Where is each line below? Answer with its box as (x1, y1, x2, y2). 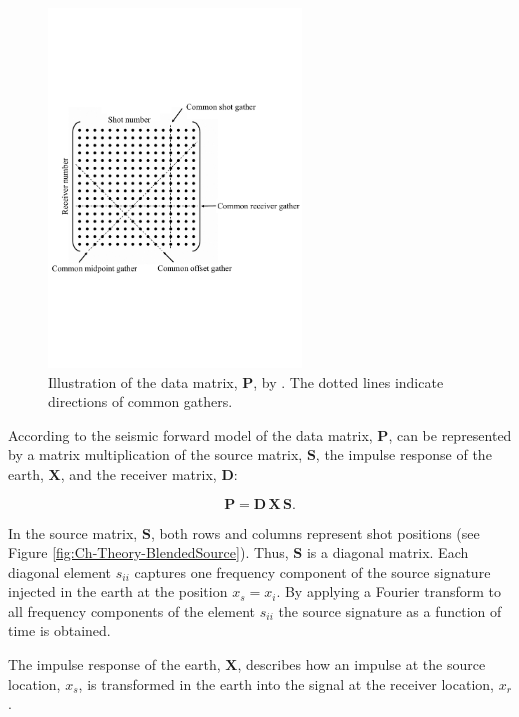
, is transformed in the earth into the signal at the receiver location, (78, 673, 494, 694)
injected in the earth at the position (8, 581, 228, 602)
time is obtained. (8, 620, 111, 641)
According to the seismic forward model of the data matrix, (8, 424, 373, 445)
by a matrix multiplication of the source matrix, (8, 444, 303, 465)
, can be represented (388, 424, 512, 445)
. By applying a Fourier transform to (276, 581, 502, 602)
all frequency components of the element (8, 600, 256, 621)
